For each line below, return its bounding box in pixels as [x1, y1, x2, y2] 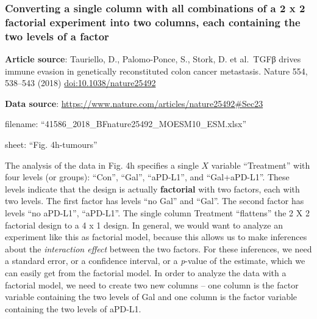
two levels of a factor [5, 28, 109, 43]
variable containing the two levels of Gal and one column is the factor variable [5, 290, 297, 303]
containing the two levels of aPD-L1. [5, 302, 141, 315]
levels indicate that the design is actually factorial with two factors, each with [5, 182, 300, 195]
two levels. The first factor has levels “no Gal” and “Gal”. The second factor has [5, 194, 304, 207]
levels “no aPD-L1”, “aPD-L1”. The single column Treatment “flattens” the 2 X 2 [5, 207, 310, 219]
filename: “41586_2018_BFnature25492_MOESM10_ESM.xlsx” [5, 117, 247, 130]
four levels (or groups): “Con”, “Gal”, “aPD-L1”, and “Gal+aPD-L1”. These [5, 170, 290, 183]
